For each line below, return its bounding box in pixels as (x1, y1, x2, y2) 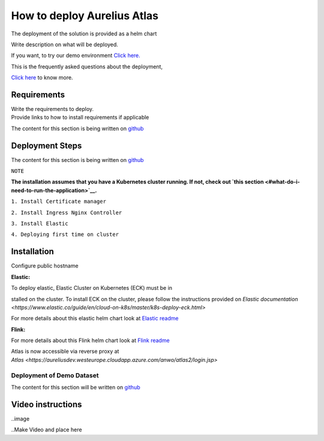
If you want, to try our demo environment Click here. (11, 52, 140, 59)
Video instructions (11, 399, 82, 409)
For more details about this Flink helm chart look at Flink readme (11, 337, 170, 344)
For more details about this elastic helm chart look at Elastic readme (11, 315, 179, 322)
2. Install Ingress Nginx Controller (11, 209, 122, 216)
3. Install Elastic (11, 220, 68, 227)
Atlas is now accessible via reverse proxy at (11, 348, 119, 355)
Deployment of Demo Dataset (11, 371, 99, 379)
